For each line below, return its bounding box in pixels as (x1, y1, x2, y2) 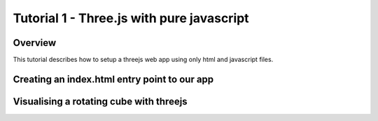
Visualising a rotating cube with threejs (13, 95, 188, 107)
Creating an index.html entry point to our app (13, 73, 214, 85)
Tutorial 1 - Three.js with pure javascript (13, 10, 249, 26)
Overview (13, 37, 57, 49)
